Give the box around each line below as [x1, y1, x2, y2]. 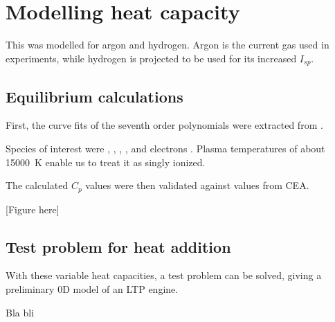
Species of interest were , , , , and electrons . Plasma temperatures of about [6, 141, 325, 155]
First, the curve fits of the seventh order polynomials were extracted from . [6, 118, 323, 132]
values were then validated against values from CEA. [85, 178, 309, 193]
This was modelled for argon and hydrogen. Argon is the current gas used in [6, 37, 329, 52]
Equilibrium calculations [6, 85, 183, 107]
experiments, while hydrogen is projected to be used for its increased [6, 51, 297, 65]
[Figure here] [6, 202, 60, 216]
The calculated [6, 178, 69, 193]
